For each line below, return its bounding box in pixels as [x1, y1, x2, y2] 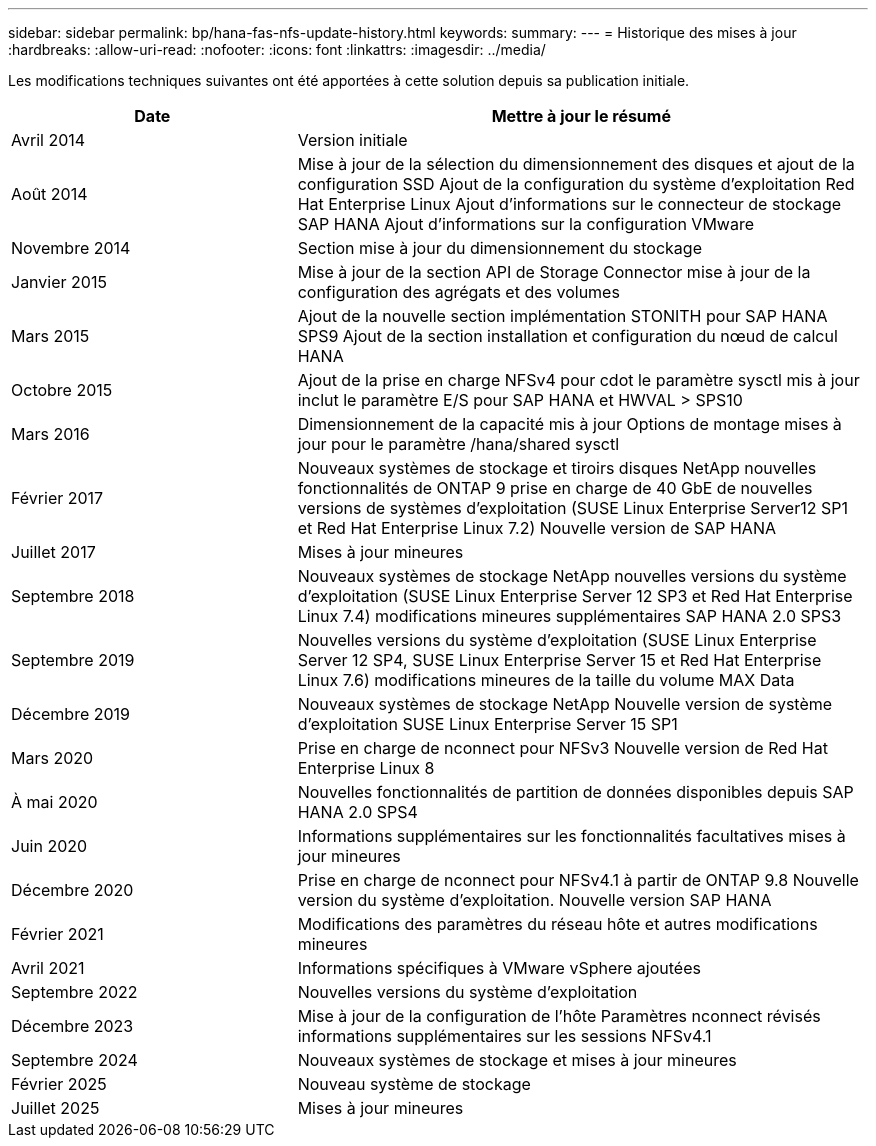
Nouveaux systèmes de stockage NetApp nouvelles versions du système [297, 566, 847, 586]
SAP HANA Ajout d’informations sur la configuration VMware [297, 214, 754, 234]
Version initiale [297, 130, 408, 150]
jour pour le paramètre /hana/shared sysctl [297, 434, 620, 454]
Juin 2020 [11, 836, 88, 856]
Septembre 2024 [11, 1050, 138, 1070]
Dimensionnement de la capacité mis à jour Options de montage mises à [297, 414, 842, 434]
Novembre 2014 [11, 238, 131, 258]
